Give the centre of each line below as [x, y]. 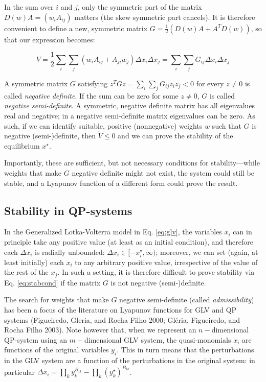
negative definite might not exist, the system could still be [163, 172]
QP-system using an [36, 339]
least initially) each [34, 262]
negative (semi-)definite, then [50, 136]
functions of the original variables [57, 350]
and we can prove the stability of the [175, 136]
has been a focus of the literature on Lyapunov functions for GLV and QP [120, 309]
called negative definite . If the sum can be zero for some [91, 95]
